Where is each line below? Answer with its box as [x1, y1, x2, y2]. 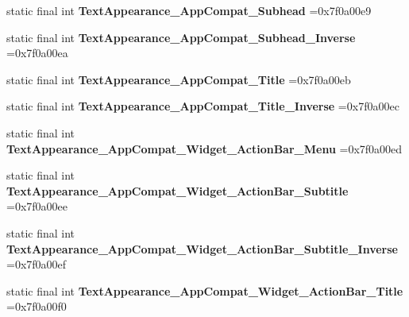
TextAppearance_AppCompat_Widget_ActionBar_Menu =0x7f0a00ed [6, 140, 403, 157]
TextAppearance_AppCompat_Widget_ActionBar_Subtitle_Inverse [6, 240, 398, 257]
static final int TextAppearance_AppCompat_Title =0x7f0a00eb [6, 71, 351, 87]
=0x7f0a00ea [6, 44, 68, 61]
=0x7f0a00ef [6, 256, 67, 273]
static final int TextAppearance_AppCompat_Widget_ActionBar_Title [6, 282, 403, 299]
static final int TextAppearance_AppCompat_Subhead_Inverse [6, 29, 356, 45]
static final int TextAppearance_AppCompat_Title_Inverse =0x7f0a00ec [6, 98, 399, 114]
